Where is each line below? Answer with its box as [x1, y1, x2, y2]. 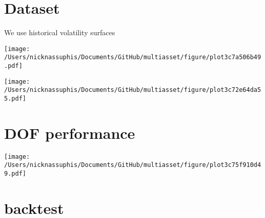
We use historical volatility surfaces [4, 27, 115, 38]
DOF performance [4, 122, 135, 143]
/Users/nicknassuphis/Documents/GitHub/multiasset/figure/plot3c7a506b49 [4, 54, 261, 61]
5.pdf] [4, 95, 26, 102]
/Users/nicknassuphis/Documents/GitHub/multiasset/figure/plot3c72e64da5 [4, 86, 261, 94]
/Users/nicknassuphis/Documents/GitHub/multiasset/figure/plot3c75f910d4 [4, 161, 261, 169]
